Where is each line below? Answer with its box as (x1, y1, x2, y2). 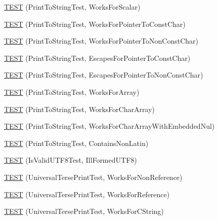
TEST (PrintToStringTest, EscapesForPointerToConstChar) (4, 52, 191, 63)
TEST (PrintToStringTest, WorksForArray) (4, 86, 140, 97)
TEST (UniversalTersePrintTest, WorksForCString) (4, 206, 164, 216)
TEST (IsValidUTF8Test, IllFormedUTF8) (4, 155, 137, 165)
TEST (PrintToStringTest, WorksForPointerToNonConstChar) (4, 35, 199, 46)
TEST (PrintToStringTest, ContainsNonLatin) (4, 137, 149, 148)
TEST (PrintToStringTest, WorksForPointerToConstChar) (4, 18, 186, 29)
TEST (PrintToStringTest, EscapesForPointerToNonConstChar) (4, 69, 203, 80)
